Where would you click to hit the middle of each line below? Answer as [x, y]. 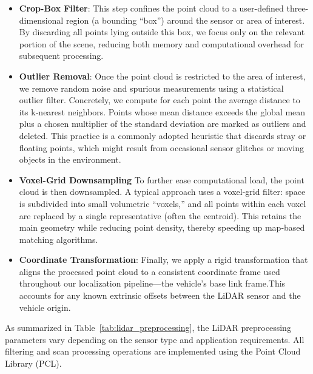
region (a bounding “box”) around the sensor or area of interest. [185, 20]
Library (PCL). [33, 363]
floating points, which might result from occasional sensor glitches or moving [162, 147]
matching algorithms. [59, 239]
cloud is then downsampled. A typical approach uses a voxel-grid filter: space [162, 192]
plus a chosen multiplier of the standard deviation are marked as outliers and [163, 124]
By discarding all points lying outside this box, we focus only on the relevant [162, 32]
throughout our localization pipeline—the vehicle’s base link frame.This [152, 283]
